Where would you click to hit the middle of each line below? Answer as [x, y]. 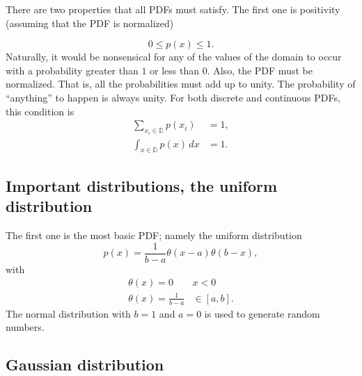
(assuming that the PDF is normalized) [90, 23]
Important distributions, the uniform [142, 185]
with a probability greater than [72, 70]
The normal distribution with [68, 313]
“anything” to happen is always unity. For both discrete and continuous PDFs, [173, 97]
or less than [175, 70]
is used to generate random [262, 313]
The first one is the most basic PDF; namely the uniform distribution [154, 235]
